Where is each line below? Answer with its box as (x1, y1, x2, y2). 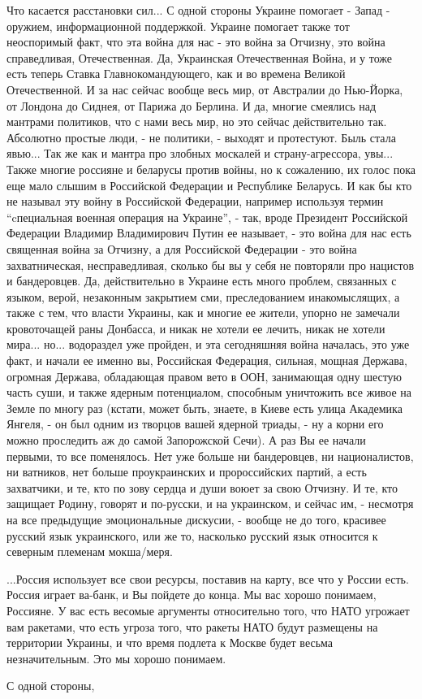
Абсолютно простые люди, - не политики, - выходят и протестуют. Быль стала (6, 128, 396, 145)
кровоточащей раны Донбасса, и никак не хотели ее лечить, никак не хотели (6, 319, 385, 336)
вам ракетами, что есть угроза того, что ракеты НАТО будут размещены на (6, 618, 378, 635)
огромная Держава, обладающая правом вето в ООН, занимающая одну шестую (6, 367, 403, 384)
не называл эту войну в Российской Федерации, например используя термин (6, 193, 384, 210)
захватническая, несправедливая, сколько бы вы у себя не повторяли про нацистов (6, 256, 414, 273)
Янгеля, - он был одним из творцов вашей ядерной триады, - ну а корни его (6, 415, 384, 432)
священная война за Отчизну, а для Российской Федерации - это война (6, 240, 357, 257)
